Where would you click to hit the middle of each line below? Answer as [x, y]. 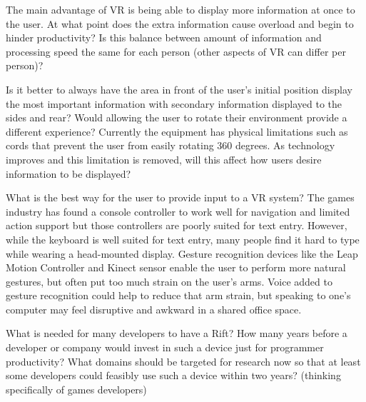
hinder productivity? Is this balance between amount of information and [164, 37]
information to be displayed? [68, 173]
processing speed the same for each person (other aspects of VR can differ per [176, 51]
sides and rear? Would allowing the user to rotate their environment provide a [177, 117]
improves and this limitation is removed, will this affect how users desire [164, 159]
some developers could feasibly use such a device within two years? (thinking [173, 375]
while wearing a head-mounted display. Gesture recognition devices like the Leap [182, 253]
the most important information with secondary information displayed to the [174, 103]
